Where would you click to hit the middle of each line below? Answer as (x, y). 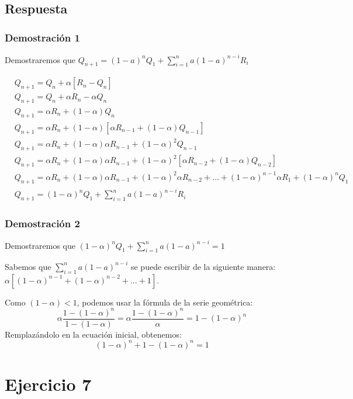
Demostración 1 (42, 37)
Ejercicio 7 (48, 384)
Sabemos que (28, 266)
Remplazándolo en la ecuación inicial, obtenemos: (93, 334)
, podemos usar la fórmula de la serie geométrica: (165, 302)
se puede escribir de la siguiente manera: (203, 266)
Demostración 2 (42, 223)
